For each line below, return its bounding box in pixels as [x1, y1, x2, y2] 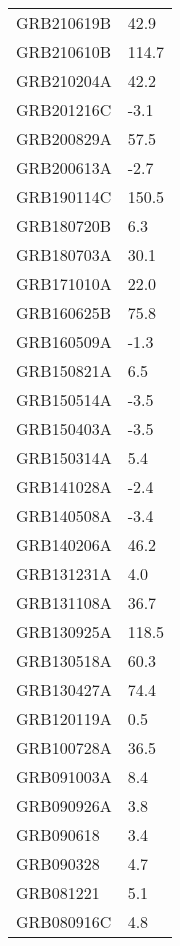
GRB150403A [16, 417, 112, 440]
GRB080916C [16, 910, 112, 933]
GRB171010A [16, 272, 112, 295]
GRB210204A [16, 69, 112, 92]
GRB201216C [16, 98, 112, 121]
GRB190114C [16, 185, 112, 208]
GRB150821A [16, 359, 112, 382]
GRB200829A [16, 127, 112, 150]
